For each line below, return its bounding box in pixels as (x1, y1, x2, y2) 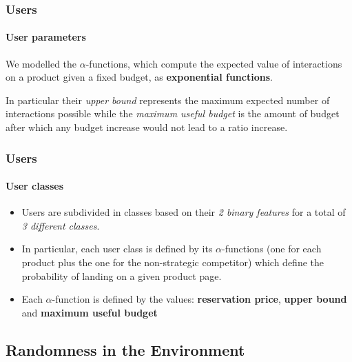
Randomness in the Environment (6, 339, 245, 360)
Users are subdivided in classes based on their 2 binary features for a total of (21, 205, 346, 219)
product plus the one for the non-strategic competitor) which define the (21, 255, 324, 270)
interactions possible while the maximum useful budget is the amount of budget (6, 106, 340, 121)
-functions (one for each (222, 241, 322, 256)
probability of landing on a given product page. (21, 268, 222, 283)
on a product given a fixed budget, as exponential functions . (6, 70, 273, 84)
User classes (6, 179, 64, 193)
